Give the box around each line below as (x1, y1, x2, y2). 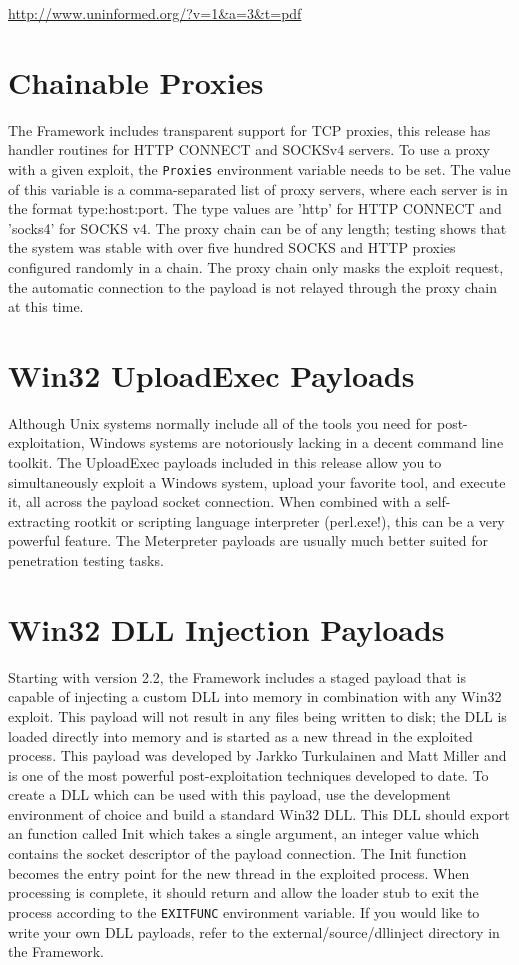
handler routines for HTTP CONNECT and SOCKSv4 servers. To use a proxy (8, 139, 491, 160)
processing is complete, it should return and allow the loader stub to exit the (8, 882, 479, 903)
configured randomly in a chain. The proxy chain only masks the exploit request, (8, 256, 504, 277)
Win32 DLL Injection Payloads (8, 608, 445, 649)
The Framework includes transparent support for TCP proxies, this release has (8, 119, 491, 140)
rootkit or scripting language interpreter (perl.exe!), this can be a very (74, 510, 505, 531)
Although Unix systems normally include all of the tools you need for (8, 412, 433, 433)
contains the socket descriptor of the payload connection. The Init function (8, 843, 467, 864)
